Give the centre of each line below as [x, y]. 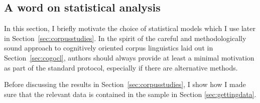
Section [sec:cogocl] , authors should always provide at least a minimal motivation [129, 57]
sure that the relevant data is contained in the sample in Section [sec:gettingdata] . [130, 94]
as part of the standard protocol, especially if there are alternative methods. [121, 67]
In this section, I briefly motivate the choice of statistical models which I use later [130, 28]
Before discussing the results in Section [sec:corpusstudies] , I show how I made [125, 84]
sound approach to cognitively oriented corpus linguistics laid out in [109, 48]
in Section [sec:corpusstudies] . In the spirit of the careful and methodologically [125, 38]
